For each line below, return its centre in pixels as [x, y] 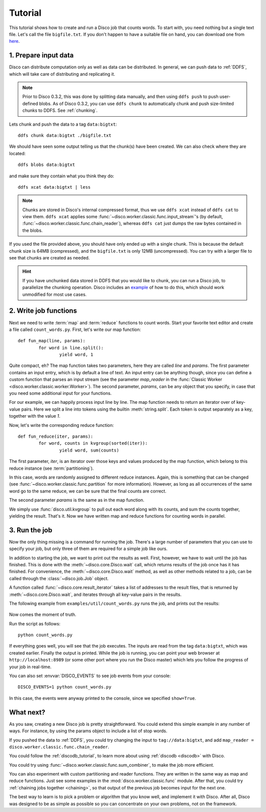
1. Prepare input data [41, 55]
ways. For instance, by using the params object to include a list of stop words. [88, 731]
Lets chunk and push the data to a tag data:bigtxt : [63, 124]
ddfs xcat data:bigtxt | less [54, 187]
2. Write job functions [43, 311]
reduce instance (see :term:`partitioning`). [51, 468]
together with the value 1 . [35, 416]
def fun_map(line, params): [52, 341]
